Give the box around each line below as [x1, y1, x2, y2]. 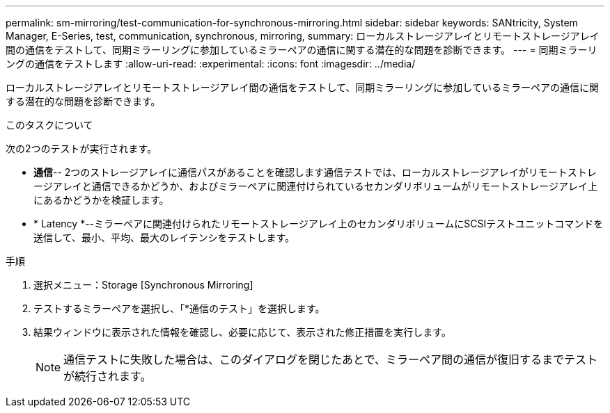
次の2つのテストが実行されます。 [6, 143, 157, 154]
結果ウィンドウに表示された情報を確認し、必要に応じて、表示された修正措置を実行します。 [33, 326, 451, 338]
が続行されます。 [63, 369, 152, 383]
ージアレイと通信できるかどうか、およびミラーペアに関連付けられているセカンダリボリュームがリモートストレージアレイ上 [33, 180, 598, 192]
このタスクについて [6, 119, 93, 131]
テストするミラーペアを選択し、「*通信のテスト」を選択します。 [33, 302, 325, 314]
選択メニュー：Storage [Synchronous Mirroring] [33, 279, 253, 291]
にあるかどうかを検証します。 [33, 194, 169, 206]
